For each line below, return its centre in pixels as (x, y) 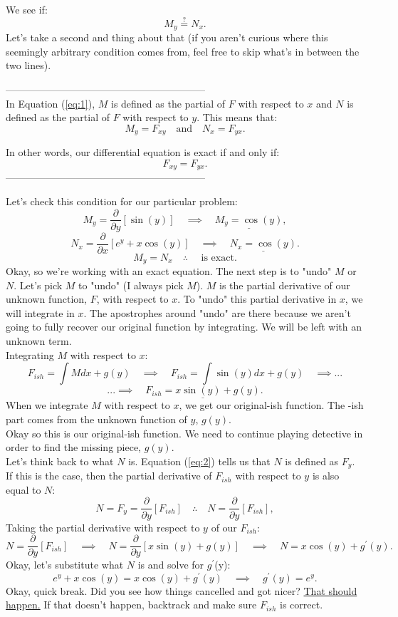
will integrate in (40, 312)
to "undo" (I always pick (131, 285)
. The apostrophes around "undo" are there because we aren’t (217, 312)
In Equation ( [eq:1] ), (51, 103)
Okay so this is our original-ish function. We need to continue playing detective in (184, 433)
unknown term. (39, 341)
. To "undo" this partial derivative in (257, 299)
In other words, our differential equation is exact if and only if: (143, 152)
